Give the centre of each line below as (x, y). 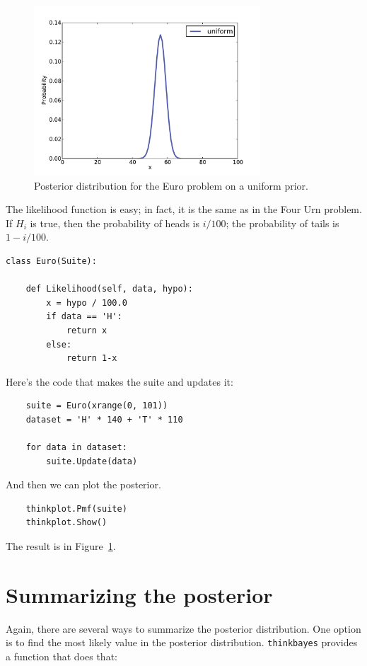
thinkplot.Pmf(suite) (76, 509)
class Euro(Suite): (51, 261)
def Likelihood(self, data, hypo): (109, 289)
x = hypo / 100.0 (87, 303)
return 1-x (92, 358)
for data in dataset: (76, 448)
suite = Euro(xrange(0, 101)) (97, 406)
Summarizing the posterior (139, 594)
